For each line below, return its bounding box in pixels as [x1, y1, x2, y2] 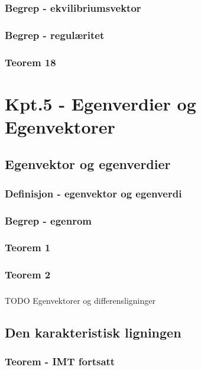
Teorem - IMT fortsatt [5, 354, 115, 369]
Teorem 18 [5, 54, 56, 69]
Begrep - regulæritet [5, 27, 105, 42]
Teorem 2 [5, 267, 51, 282]
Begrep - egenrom [5, 213, 92, 228]
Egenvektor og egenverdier [5, 155, 171, 173]
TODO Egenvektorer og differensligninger [5, 294, 155, 307]
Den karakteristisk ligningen [5, 323, 181, 342]
